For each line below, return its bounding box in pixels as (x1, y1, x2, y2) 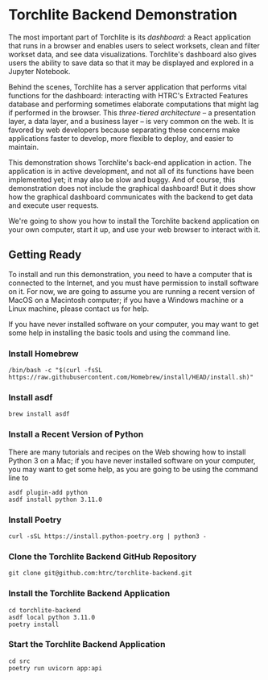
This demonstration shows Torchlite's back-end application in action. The (8, 157, 252, 167)
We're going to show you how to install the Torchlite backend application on (8, 216, 260, 226)
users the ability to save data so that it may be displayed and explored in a (8, 58, 254, 68)
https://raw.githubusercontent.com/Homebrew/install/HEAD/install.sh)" (8, 373, 254, 382)
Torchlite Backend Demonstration (8, 6, 237, 24)
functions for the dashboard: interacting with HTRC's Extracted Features (8, 90, 249, 100)
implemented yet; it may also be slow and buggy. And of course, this (8, 175, 236, 185)
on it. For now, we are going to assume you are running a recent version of (8, 286, 255, 296)
